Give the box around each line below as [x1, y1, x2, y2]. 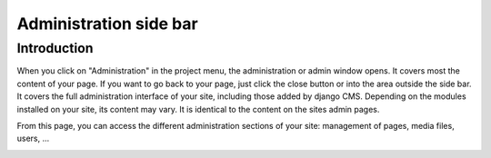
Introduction [16, 40, 94, 56]
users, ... [16, 133, 50, 144]
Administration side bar [16, 14, 199, 34]
